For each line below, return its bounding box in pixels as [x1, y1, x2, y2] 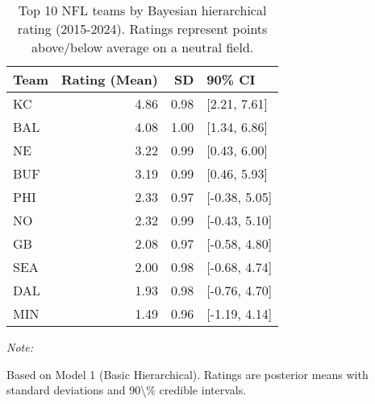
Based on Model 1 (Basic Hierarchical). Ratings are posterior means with [6, 365, 369, 382]
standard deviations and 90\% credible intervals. [6, 381, 247, 398]
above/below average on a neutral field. [31, 38, 254, 56]
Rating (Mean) [60, 70, 158, 89]
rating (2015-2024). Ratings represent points [17, 19, 268, 38]
